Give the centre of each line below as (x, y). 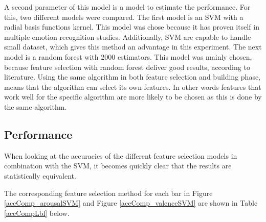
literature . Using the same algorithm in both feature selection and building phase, (132, 77)
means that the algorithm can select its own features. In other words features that (133, 87)
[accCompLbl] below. (37, 213)
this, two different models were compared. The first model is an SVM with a (124, 17)
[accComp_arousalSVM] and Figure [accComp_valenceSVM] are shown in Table (131, 203)
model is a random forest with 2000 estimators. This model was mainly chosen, (128, 56)
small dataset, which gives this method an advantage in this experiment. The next (133, 47)
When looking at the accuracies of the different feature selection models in (121, 155)
